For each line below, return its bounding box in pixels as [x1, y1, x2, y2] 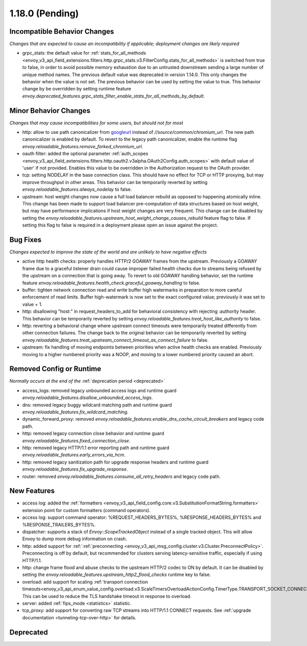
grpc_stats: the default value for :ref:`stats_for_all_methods [22, 50, 146, 56]
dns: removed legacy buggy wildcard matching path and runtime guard [22, 402, 172, 408]
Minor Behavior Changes [9, 106, 91, 115]
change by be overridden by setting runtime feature [22, 86, 131, 92]
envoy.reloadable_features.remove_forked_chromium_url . [22, 143, 143, 149]
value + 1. [22, 301, 43, 307]
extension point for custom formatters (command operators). [22, 507, 151, 513]
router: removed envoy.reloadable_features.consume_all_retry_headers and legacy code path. [22, 473, 221, 479]
